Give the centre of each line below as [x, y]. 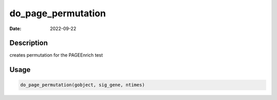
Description [29, 43]
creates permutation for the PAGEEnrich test [56, 55]
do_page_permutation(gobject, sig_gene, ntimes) [83, 85]
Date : [15, 29]
